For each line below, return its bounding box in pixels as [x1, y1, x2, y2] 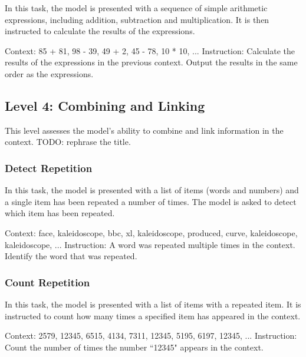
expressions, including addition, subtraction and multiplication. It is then [5, 13, 269, 25]
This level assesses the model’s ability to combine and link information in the [5, 124, 284, 136]
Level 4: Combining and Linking [5, 96, 205, 114]
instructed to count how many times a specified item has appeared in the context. [5, 309, 301, 322]
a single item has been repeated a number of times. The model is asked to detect [5, 195, 297, 207]
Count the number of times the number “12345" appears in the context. [5, 341, 264, 353]
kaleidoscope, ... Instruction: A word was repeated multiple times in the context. [5, 238, 295, 250]
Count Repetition [5, 275, 90, 289]
